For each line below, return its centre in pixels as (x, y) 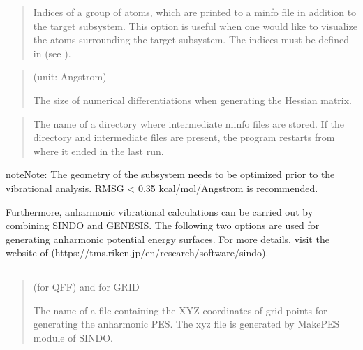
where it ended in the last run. (98, 151)
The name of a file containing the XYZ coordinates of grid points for (180, 310)
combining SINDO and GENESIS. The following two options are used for (163, 225)
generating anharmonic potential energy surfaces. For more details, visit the (168, 239)
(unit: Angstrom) (70, 76)
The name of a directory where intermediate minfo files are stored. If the (189, 123)
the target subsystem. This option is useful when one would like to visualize (195, 25)
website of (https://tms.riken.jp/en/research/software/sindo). (137, 253)
